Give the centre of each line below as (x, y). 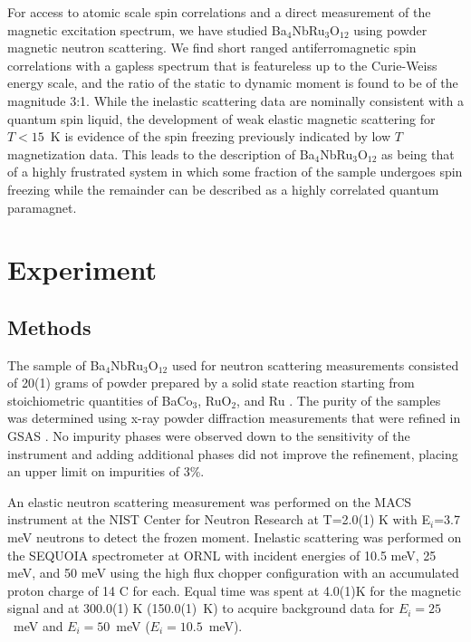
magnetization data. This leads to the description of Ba (161, 153)
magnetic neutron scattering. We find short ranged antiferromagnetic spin (212, 48)
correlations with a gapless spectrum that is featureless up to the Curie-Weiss (222, 65)
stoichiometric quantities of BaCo (100, 400)
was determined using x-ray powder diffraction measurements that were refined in (234, 418)
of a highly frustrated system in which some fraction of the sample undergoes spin (235, 172)
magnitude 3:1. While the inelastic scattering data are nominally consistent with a (235, 100)
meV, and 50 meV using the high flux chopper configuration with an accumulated (233, 573)
